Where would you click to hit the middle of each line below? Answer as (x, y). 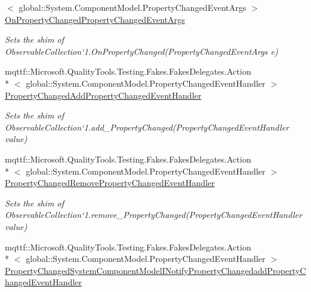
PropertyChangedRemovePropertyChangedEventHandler (110, 183)
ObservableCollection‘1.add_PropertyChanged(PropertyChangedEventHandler (147, 127)
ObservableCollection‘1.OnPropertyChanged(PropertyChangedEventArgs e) (142, 51)
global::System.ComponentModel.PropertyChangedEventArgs (133, 7)
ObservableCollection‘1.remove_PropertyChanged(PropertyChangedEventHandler (154, 215)
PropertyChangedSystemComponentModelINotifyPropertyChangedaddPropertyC (155, 270)
